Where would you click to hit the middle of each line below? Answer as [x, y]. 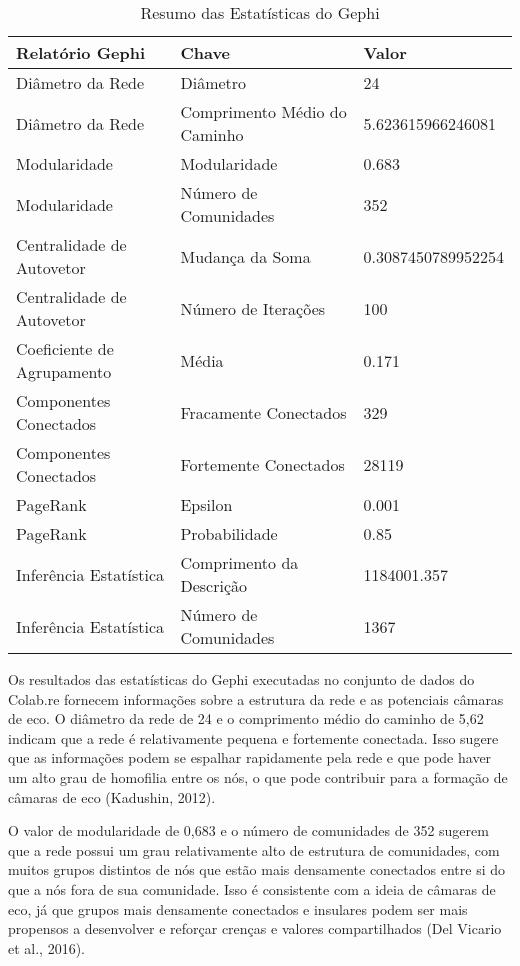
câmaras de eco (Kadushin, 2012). [112, 796]
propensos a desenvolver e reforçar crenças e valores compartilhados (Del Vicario [255, 928]
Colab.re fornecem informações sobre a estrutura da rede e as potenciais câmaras [256, 698]
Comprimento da [239, 562]
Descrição [214, 585]
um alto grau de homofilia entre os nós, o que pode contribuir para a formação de [258, 776]
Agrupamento [64, 371]
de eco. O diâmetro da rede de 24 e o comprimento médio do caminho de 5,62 [246, 718]
